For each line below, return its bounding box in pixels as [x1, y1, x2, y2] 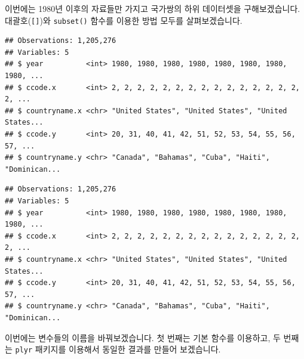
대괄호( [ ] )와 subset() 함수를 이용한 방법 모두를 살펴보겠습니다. [5, 14, 242, 26]
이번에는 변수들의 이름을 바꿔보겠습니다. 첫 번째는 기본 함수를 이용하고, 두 [5, 331, 281, 343]
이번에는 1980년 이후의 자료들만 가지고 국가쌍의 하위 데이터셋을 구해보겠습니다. [5, 2, 300, 14]
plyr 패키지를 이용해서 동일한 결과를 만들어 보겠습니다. [15, 343, 221, 355]
